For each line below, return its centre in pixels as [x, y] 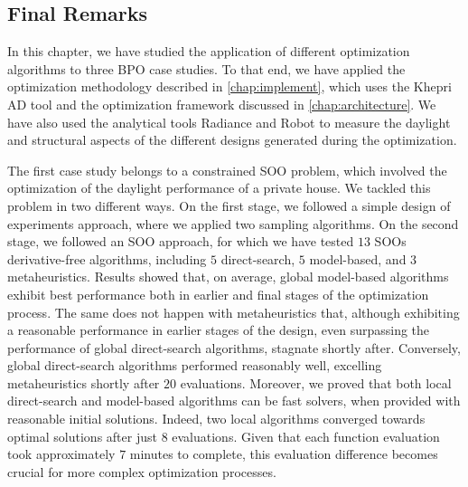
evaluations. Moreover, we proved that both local [316, 382]
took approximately [61, 454]
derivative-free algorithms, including [107, 258]
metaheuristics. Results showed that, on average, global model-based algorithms [228, 277]
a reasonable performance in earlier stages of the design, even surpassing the [219, 330]
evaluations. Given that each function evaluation [306, 436]
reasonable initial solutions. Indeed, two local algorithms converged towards [216, 419]
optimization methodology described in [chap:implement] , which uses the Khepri [229, 86]
